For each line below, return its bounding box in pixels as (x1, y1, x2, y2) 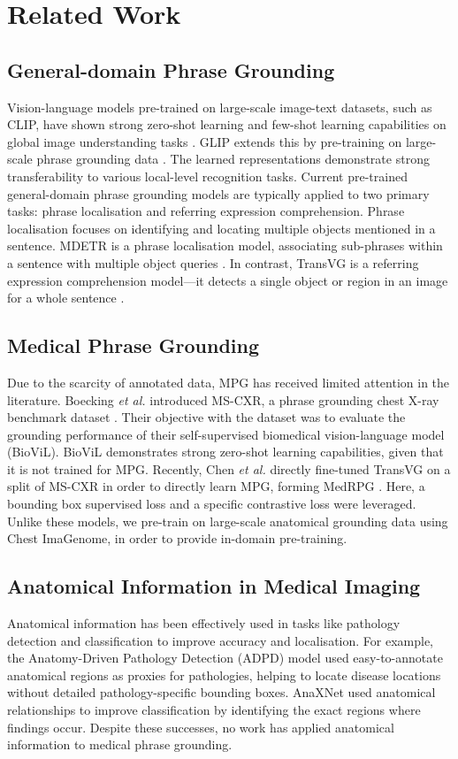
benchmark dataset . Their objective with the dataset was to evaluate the (7, 408, 406, 426)
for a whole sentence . (7, 288, 125, 307)
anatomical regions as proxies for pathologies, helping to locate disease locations (7, 665, 441, 684)
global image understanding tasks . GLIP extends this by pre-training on (7, 132, 402, 150)
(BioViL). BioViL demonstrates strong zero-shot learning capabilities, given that (7, 442, 444, 461)
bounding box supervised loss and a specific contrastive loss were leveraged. (7, 494, 416, 513)
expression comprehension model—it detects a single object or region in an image (7, 271, 448, 289)
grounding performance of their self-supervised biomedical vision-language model (7, 425, 445, 443)
